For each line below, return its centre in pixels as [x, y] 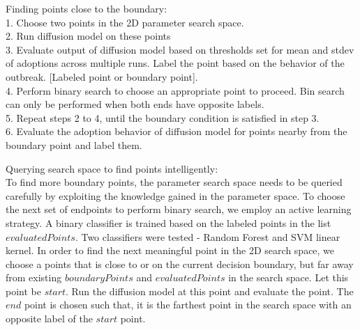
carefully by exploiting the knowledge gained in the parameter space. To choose [175, 195]
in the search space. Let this [288, 277]
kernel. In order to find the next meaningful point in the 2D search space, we [170, 250]
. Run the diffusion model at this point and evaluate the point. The [210, 291]
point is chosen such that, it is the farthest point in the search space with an [188, 305]
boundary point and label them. [74, 144]
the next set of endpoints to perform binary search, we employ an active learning [179, 209]
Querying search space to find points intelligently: [112, 168]
